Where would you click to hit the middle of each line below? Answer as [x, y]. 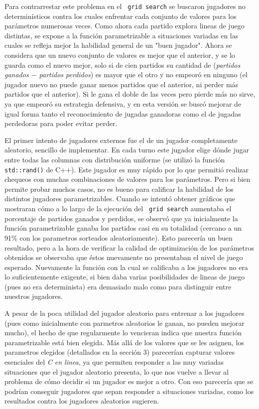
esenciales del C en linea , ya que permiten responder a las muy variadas [114, 362]
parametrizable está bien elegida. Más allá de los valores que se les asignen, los [124, 342]
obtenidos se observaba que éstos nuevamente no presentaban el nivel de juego [124, 257]
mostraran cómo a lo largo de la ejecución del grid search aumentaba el [118, 208]
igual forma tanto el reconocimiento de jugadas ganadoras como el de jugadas [123, 113]
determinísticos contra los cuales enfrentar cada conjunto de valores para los [121, 16]
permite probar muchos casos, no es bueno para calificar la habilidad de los [119, 189]
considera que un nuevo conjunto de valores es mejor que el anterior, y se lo [120, 55]
